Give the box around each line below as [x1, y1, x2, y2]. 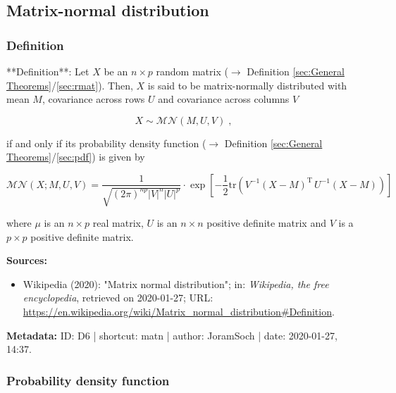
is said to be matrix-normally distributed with [147, 77, 347, 92]
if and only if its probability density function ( [6, 135, 206, 150]
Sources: [6, 253, 47, 268]
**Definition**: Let [6, 64, 89, 78]
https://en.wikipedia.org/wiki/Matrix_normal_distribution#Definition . [23, 304, 335, 318]
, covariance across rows [42, 92, 145, 106]
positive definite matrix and [206, 215, 326, 230]
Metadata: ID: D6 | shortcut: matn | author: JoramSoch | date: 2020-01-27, [6, 327, 338, 342]
